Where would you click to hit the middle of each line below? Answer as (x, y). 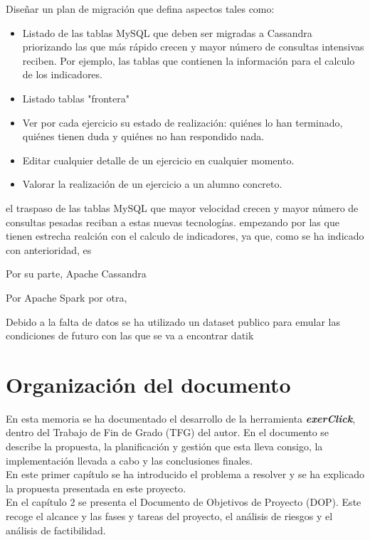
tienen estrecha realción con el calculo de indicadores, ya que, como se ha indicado (185, 236)
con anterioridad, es (49, 249)
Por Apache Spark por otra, (67, 297)
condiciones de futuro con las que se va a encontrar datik (130, 335)
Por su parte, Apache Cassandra (76, 274)
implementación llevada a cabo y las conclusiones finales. (129, 460)
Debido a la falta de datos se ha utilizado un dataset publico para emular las (173, 321)
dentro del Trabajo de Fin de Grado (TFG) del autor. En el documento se (168, 432)
